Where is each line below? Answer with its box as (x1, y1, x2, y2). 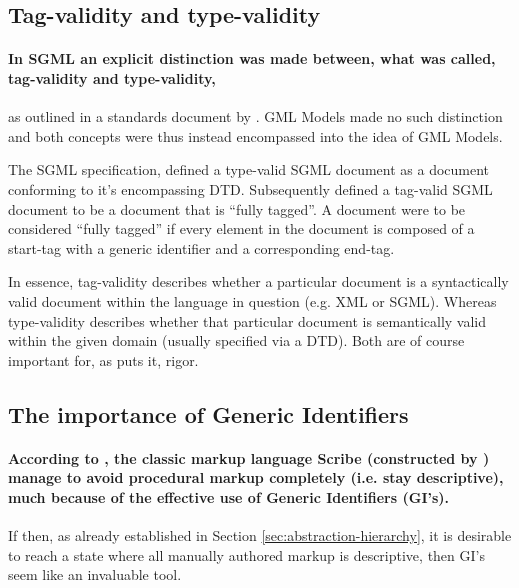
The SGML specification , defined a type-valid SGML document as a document (8, 159, 490, 180)
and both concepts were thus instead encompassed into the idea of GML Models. (8, 125, 503, 146)
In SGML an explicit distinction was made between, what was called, (8, 48, 496, 69)
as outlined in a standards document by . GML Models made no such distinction (8, 106, 503, 127)
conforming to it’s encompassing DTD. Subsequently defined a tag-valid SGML (8, 178, 493, 199)
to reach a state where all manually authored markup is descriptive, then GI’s (8, 544, 485, 565)
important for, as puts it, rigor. (8, 349, 199, 370)
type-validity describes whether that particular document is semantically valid (8, 310, 487, 331)
